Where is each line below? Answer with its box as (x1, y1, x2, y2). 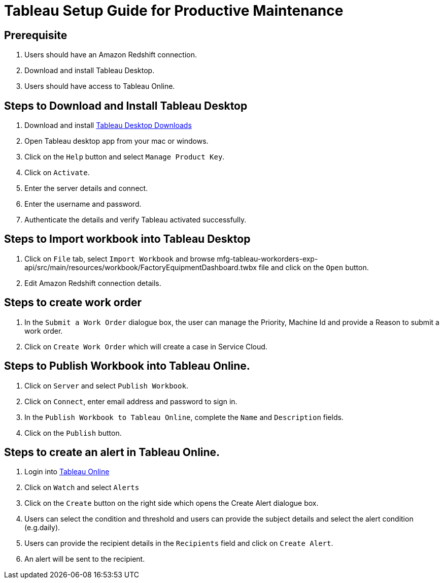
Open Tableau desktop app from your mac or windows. (24, 137, 209, 146)
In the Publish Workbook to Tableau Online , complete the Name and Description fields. (24, 412, 344, 422)
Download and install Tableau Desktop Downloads (24, 121, 192, 130)
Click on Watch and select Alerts (24, 483, 140, 492)
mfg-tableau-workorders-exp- (217, 254, 318, 263)
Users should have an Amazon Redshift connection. (24, 50, 197, 59)
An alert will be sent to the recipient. (24, 555, 145, 564)
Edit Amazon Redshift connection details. (24, 278, 161, 287)
